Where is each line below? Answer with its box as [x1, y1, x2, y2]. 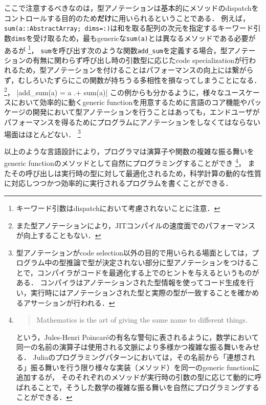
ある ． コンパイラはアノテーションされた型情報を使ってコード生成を [16, 277, 247, 288]
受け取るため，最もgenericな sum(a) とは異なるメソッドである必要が [33, 32, 256, 43]
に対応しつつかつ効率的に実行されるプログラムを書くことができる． [4, 178, 233, 188]
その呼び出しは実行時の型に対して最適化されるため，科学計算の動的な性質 [11, 167, 261, 178]
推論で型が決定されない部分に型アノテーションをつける [66, 257, 252, 268]
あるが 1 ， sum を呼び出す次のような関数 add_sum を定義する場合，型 [4, 43, 228, 55]
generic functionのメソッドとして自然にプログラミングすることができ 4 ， [4, 156, 246, 168]
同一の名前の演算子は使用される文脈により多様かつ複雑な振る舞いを [16, 342, 246, 352]
